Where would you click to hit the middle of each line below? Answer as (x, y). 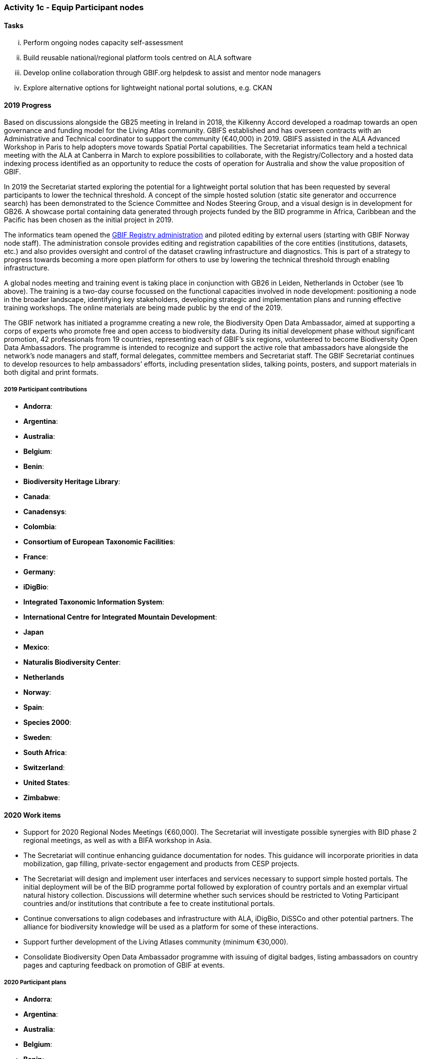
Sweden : (38, 738)
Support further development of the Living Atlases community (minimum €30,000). (156, 942)
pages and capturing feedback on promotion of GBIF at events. (124, 965)
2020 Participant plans (35, 982)
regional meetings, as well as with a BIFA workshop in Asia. (118, 840)
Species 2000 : (48, 723)
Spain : (34, 707)
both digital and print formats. (51, 372)
